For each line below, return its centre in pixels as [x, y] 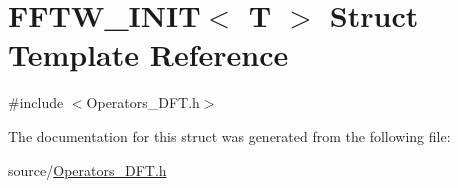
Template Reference [148, 54]
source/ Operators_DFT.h [87, 169]
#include [36, 102]
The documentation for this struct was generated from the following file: [229, 135]
